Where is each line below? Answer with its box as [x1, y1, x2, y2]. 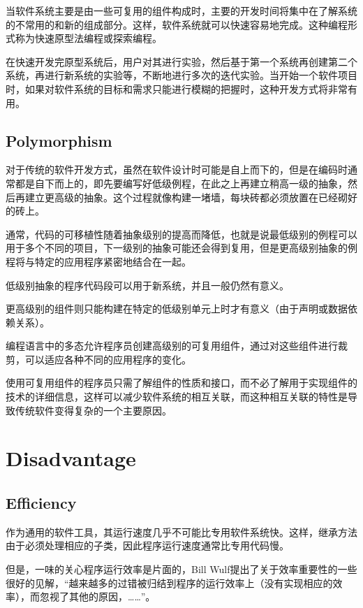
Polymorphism [6, 129, 112, 151]
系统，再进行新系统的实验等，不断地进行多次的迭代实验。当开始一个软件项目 [6, 68, 357, 82]
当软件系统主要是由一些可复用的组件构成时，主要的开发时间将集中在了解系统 [6, 3, 357, 17]
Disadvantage [6, 444, 136, 472]
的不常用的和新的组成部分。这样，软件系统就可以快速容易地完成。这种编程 [6, 17, 348, 31]
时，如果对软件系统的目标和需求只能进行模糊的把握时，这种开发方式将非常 [6, 81, 348, 96]
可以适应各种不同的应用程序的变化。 [24, 352, 191, 366]
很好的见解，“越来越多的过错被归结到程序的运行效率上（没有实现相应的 [6, 575, 333, 590]
